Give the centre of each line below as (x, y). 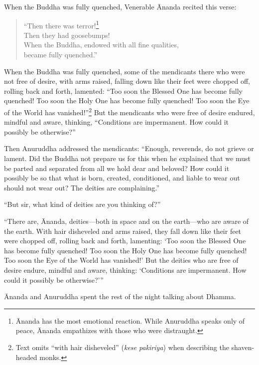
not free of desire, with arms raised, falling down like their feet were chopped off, (127, 81)
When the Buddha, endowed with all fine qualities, (101, 45)
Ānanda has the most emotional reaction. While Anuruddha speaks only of (130, 320)
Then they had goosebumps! (67, 35)
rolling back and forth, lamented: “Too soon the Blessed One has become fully (123, 91)
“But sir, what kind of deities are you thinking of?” (82, 204)
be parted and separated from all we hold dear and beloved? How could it (117, 168)
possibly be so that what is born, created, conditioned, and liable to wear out (122, 178)
